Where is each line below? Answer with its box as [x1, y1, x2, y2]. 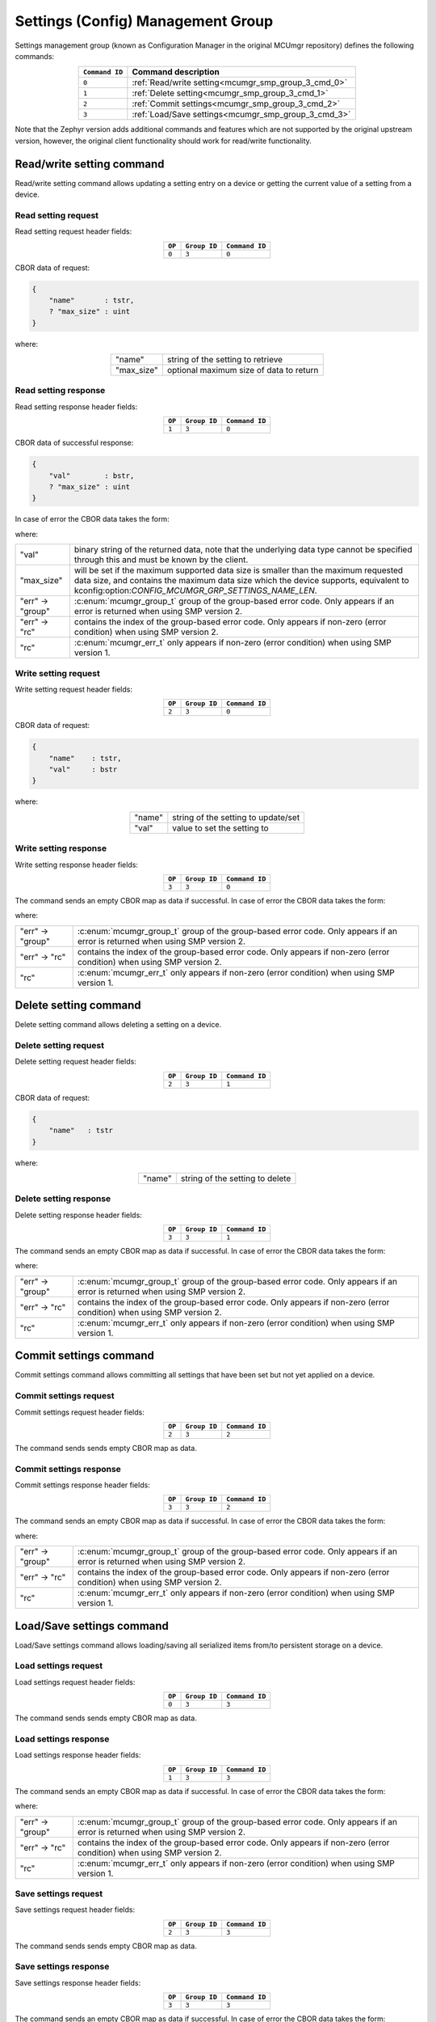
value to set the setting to [172, 822, 270, 833]
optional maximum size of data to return [166, 365, 319, 376]
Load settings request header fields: [15, 1677, 136, 1686]
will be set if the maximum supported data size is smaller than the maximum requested [73, 565, 404, 576]
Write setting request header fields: [15, 684, 133, 694]
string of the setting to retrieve [166, 354, 283, 366]
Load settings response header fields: [15, 1750, 141, 1760]
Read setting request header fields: [15, 226, 132, 236]
